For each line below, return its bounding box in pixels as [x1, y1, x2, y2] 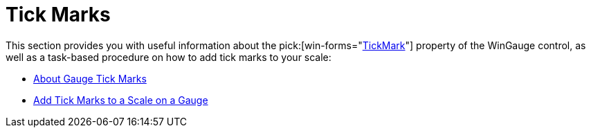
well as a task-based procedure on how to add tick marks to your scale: [6, 51, 331, 63]
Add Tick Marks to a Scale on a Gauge [33, 94, 208, 106]
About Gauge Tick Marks [33, 72, 147, 85]
